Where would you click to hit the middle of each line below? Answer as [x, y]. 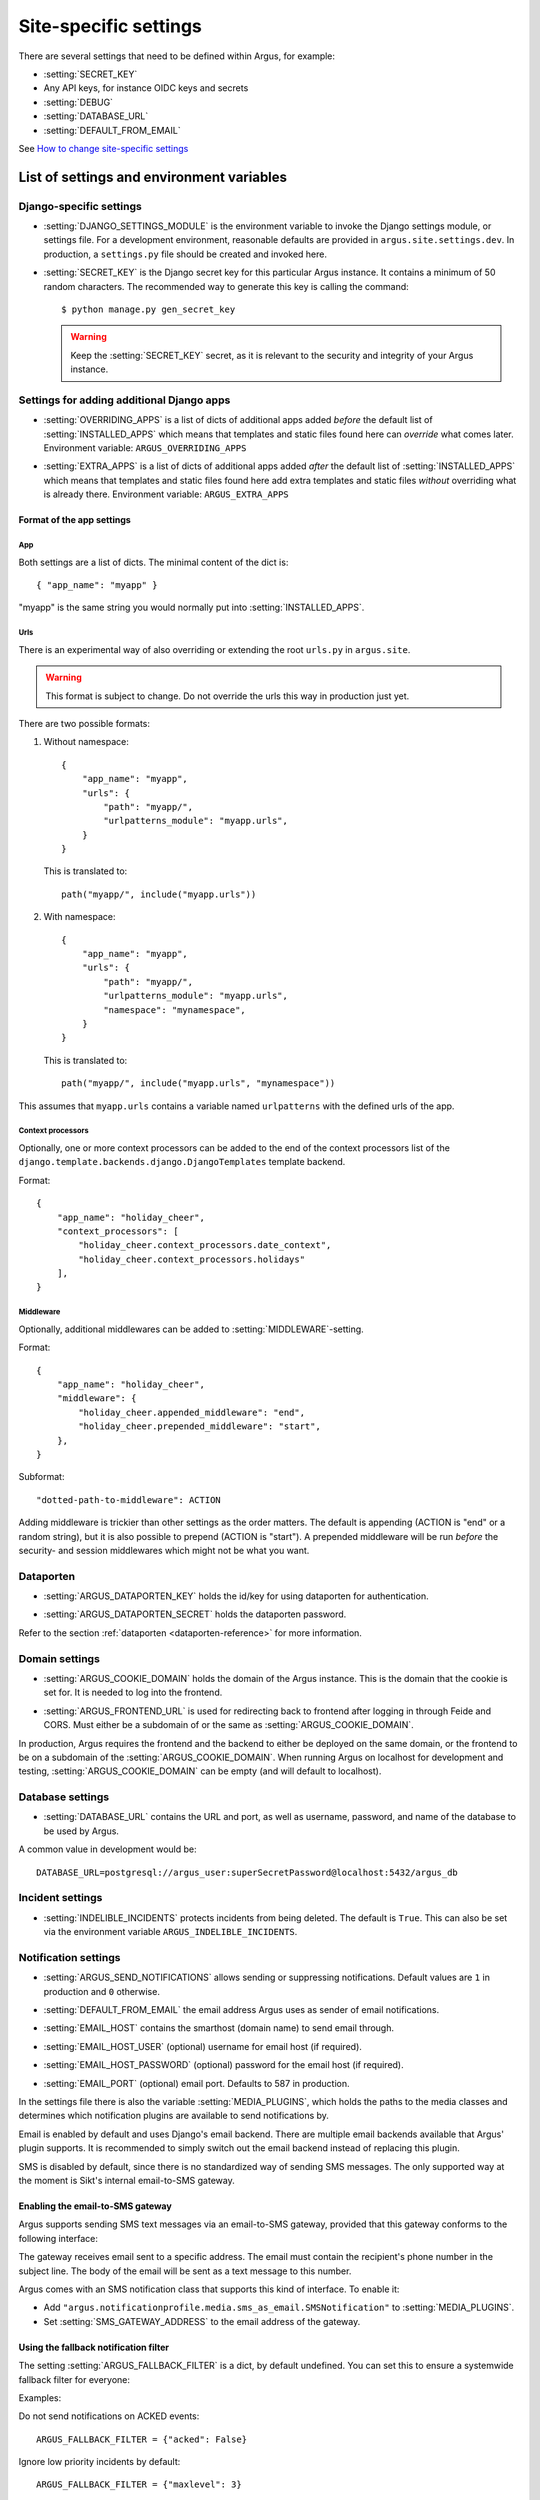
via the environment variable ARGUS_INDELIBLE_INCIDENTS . [170, 1932]
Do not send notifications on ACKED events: [109, 2416]
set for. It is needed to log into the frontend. [133, 1692]
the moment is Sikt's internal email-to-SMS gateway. [126, 2180]
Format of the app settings [75, 520]
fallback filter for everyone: [74, 2379]
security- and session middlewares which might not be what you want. [164, 1550]
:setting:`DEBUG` [78, 102]
